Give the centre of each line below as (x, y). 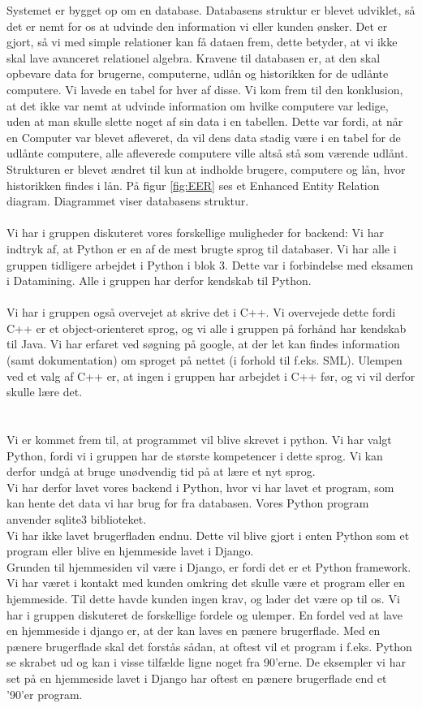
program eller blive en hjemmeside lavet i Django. (130, 551)
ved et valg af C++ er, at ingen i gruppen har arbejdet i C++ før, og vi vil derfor (211, 376)
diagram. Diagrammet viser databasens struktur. (128, 201)
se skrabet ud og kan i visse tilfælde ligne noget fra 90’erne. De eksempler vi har (206, 662)
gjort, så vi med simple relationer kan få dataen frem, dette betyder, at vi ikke (202, 42)
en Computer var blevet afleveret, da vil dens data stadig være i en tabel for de (204, 137)
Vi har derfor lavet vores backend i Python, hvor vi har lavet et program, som (200, 487)
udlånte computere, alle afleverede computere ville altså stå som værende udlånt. (207, 153)
